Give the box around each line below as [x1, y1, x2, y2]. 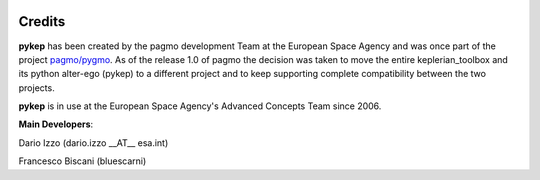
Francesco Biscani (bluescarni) [18, 155, 147, 167]
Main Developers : [18, 118, 94, 130]
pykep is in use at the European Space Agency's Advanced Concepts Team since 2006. [18, 100, 382, 112]
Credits [18, 13, 66, 30]
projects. [18, 81, 55, 94]
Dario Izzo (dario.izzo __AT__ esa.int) [18, 136, 169, 149]
